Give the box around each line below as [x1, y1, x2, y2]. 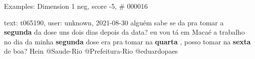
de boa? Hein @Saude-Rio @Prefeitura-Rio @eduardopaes [4, 46, 178, 56]
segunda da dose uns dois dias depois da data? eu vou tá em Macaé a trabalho [4, 27, 245, 37]
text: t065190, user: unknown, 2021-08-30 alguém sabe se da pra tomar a [4, 17, 224, 27]
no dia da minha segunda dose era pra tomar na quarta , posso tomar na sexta [4, 36, 251, 46]
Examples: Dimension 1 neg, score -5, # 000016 [4, 1, 148, 11]
